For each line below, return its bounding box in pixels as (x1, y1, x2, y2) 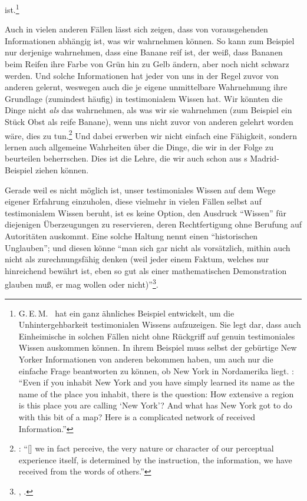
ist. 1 (5, 2, 19, 15)
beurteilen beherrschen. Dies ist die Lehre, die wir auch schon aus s (5, 152, 247, 164)
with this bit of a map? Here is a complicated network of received (18, 410, 255, 423)
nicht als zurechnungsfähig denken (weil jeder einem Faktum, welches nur (5, 253, 269, 265)
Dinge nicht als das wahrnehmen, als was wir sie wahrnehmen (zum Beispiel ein (5, 104, 292, 116)
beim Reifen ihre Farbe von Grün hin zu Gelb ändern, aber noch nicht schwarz (5, 58, 289, 70)
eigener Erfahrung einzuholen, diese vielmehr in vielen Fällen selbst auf (5, 195, 262, 207)
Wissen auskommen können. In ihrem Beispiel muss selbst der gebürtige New (18, 341, 297, 354)
